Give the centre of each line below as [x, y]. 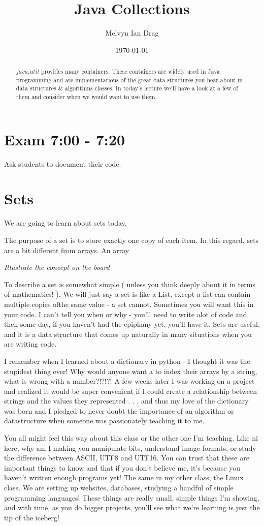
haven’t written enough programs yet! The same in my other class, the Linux [124, 477]
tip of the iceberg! [32, 517]
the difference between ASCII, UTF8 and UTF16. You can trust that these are [127, 458]
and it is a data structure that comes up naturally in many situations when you [128, 334]
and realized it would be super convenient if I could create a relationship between [131, 391]
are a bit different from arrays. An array [67, 250]
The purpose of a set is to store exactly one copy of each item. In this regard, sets [131, 240]
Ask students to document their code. [63, 163]
